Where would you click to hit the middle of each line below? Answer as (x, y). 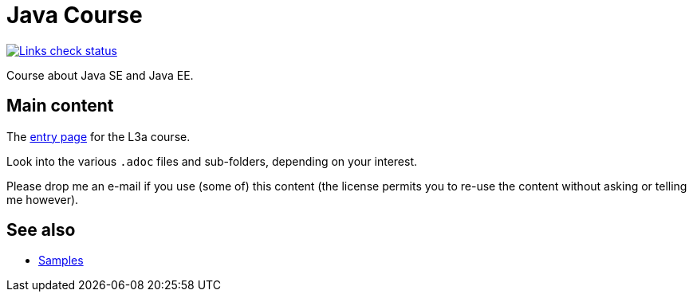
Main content (60, 106)
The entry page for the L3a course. (98, 136)
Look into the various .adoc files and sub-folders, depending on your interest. (212, 161)
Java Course (75, 15)
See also (41, 230)
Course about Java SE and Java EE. (100, 75)
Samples (61, 261)
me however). (43, 199)
